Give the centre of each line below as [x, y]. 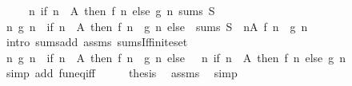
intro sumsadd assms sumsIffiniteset [97, 42]
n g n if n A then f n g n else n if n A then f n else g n [176, 57]
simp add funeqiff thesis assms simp [122, 73]
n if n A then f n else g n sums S [122, 10]
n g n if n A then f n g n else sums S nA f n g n [157, 26]
